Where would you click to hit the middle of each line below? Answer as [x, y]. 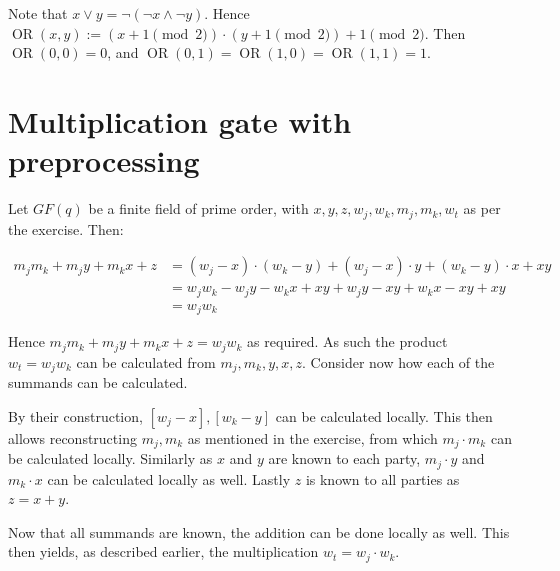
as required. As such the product [347, 341]
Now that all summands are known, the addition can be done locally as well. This [259, 531]
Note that [38, 13]
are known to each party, [344, 458]
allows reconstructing [72, 437]
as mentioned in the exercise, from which [312, 437]
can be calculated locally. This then [384, 415]
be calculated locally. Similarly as [110, 458]
